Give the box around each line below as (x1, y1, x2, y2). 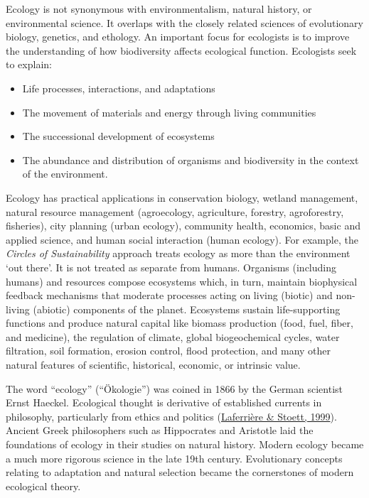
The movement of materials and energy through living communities (22, 104, 316, 119)
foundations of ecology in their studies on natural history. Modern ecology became (6, 437, 364, 452)
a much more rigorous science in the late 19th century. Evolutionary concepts (6, 450, 343, 465)
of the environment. (22, 166, 108, 181)
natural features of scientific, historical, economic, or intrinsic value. (6, 357, 301, 372)
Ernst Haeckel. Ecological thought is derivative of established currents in (6, 395, 322, 410)
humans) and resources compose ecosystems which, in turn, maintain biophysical (6, 274, 358, 288)
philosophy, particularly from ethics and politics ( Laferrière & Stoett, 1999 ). (6, 408, 337, 423)
